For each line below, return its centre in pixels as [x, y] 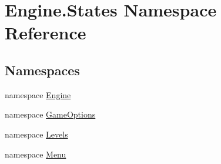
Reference [46, 33]
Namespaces [42, 70]
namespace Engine [38, 94]
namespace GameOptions [50, 114]
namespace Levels [36, 134]
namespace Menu [36, 154]
